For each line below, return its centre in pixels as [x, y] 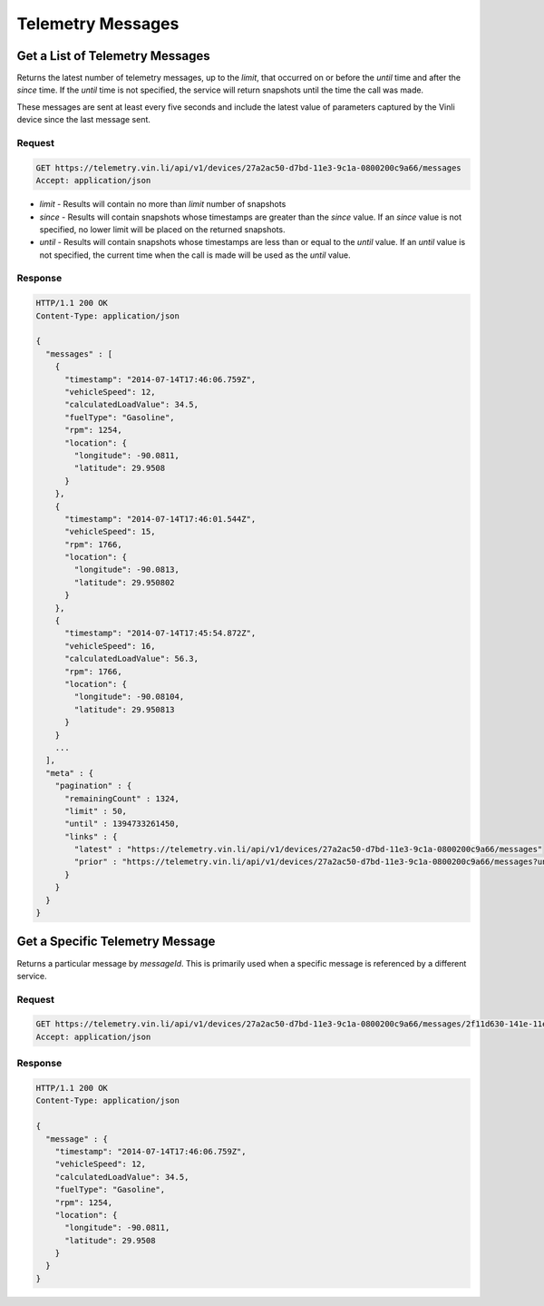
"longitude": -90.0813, [127, 570]
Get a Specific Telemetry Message [116, 942]
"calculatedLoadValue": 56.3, [132, 659]
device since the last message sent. [84, 120]
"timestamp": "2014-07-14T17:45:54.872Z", [160, 633]
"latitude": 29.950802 [125, 582]
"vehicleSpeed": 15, [110, 532]
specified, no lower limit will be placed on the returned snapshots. [162, 229]
